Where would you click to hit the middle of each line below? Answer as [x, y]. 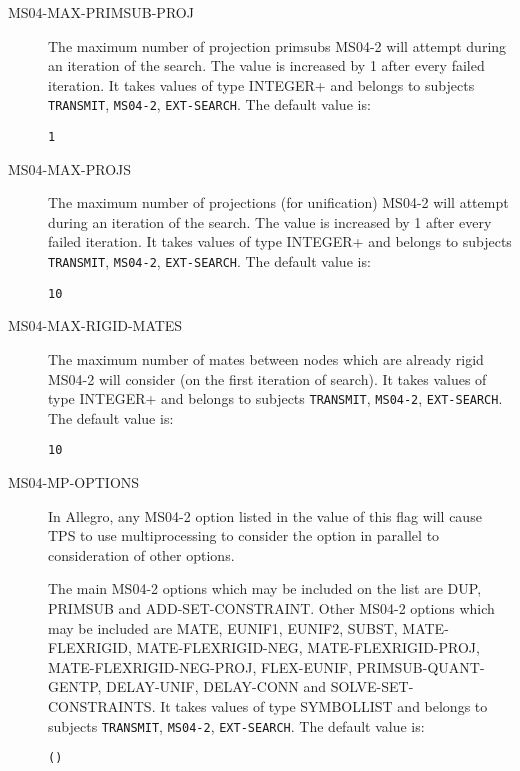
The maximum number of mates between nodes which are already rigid [266, 358]
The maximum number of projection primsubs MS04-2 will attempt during [277, 45]
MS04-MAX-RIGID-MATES [95, 325]
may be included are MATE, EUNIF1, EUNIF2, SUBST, [223, 627]
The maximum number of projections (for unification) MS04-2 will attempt [278, 202]
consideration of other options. [141, 554]
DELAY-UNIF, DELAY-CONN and [216, 686]
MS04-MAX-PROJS [70, 168]
